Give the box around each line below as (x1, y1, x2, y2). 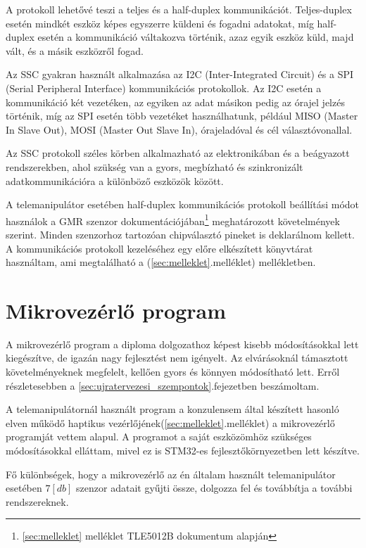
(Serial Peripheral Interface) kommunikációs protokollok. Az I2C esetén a (6, 80, 322, 95)
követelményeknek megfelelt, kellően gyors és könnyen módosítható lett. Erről (6, 364, 340, 379)
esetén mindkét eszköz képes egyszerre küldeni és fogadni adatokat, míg (6, 15, 314, 30)
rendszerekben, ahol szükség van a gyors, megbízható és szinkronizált (6, 159, 303, 174)
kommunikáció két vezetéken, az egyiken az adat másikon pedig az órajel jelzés (6, 94, 345, 109)
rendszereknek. (6, 494, 69, 509)
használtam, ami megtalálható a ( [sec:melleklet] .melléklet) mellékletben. (6, 255, 316, 269)
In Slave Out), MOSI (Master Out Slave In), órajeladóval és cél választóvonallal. (6, 122, 353, 136)
